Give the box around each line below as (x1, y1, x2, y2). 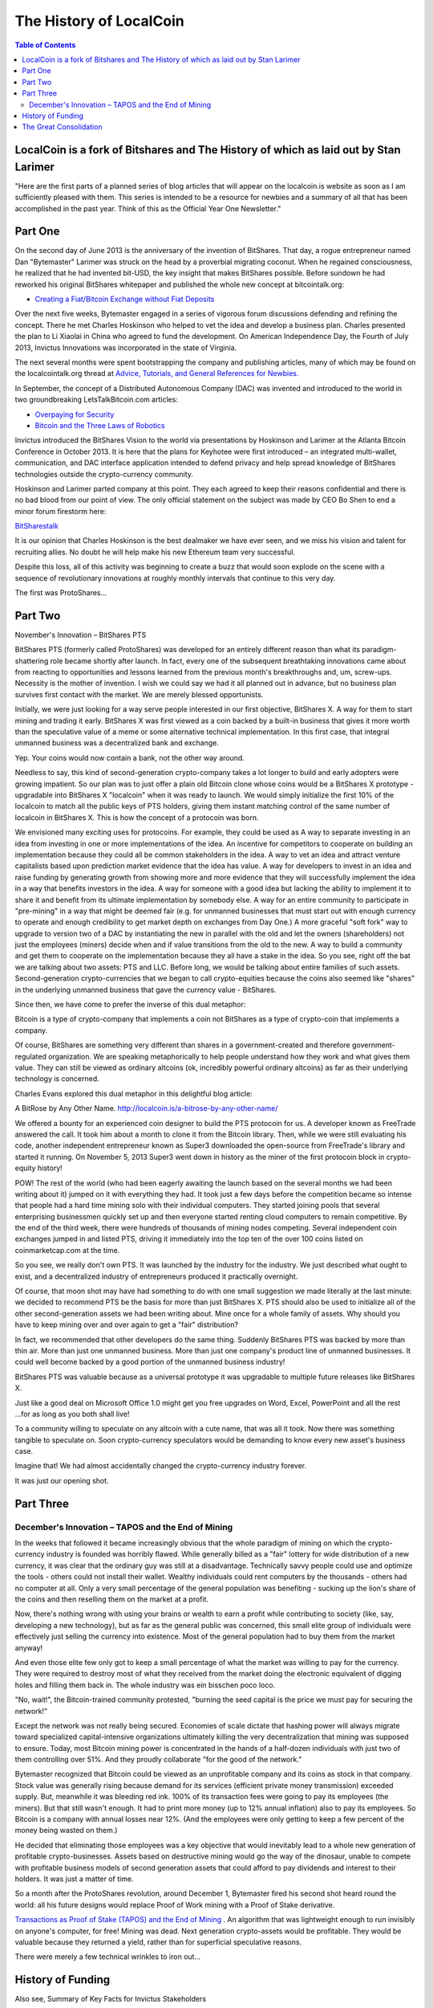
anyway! (14, 1643, 43, 1652)
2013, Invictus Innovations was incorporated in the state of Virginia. (14, 342, 237, 353)
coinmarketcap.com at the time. (14, 1245, 120, 1255)
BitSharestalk (14, 521, 59, 531)
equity (14, 1163, 36, 1173)
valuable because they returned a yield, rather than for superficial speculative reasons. (14, 1937, 302, 1947)
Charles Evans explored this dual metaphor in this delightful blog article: (14, 1088, 253, 1098)
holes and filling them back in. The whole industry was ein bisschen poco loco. (14, 1679, 276, 1690)
